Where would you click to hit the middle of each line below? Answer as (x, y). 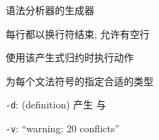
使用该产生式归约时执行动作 (70, 57)
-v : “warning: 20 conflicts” (63, 128)
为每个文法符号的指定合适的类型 (79, 81)
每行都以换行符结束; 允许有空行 (78, 33)
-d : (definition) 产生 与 (56, 104)
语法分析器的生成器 (50, 10)
